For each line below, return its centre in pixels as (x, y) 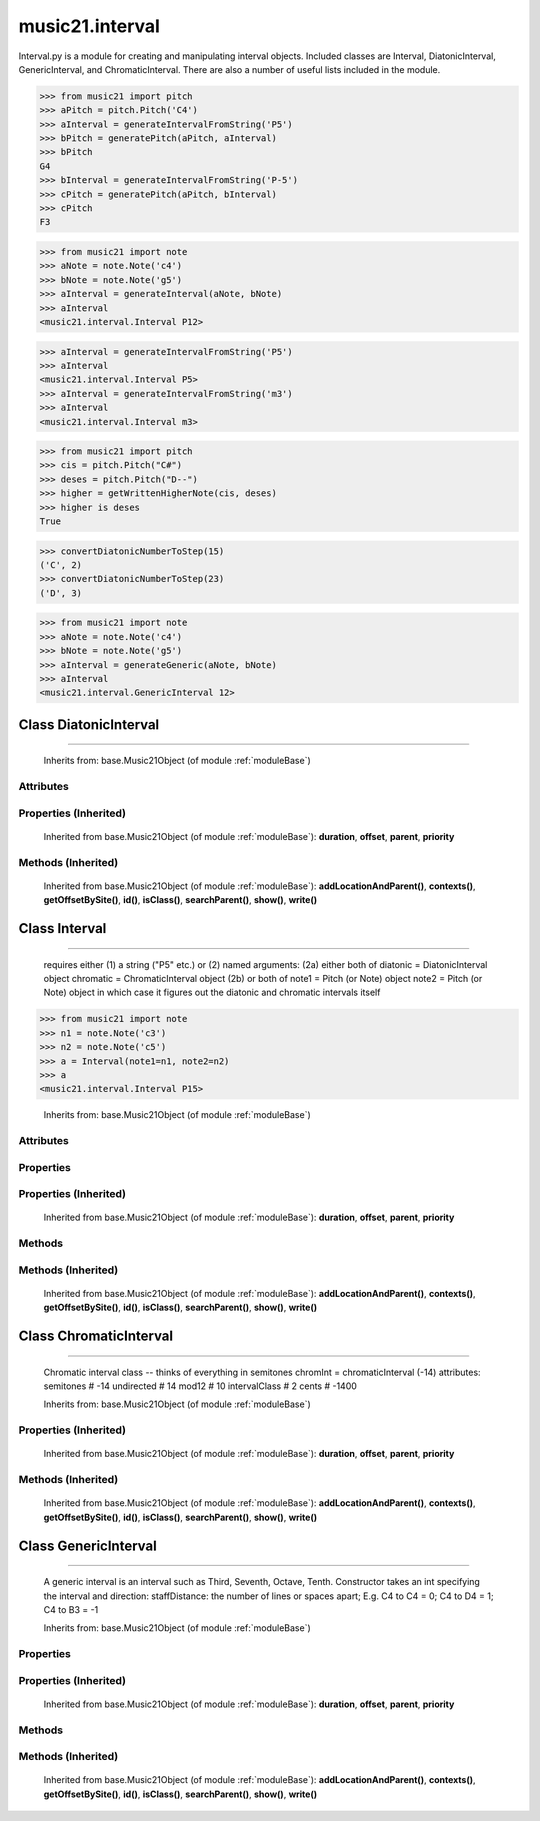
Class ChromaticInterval (96, 1336)
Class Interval (62, 928)
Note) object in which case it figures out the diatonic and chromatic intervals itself (212, 992)
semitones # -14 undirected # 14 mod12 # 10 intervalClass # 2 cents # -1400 (200, 1386)
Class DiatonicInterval (89, 724)
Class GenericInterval (87, 1545)
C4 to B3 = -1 (71, 1609)
